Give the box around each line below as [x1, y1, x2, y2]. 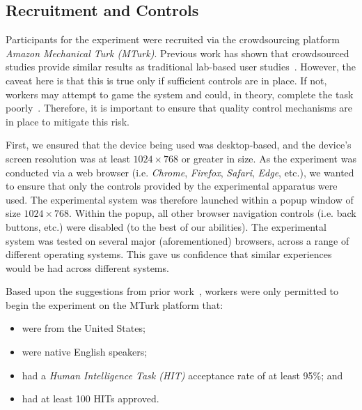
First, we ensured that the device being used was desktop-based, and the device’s [6, 137, 352, 152]
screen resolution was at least [6, 151, 130, 165]
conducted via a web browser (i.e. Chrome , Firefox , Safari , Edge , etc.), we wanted [6, 165, 354, 179]
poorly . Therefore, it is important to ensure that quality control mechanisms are [6, 100, 352, 115]
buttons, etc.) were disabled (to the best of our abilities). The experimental [6, 219, 326, 234]
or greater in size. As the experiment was [181, 151, 356, 165]
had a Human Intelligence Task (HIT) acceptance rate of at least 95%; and [22, 367, 343, 382]
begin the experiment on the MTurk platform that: [6, 297, 223, 312]
